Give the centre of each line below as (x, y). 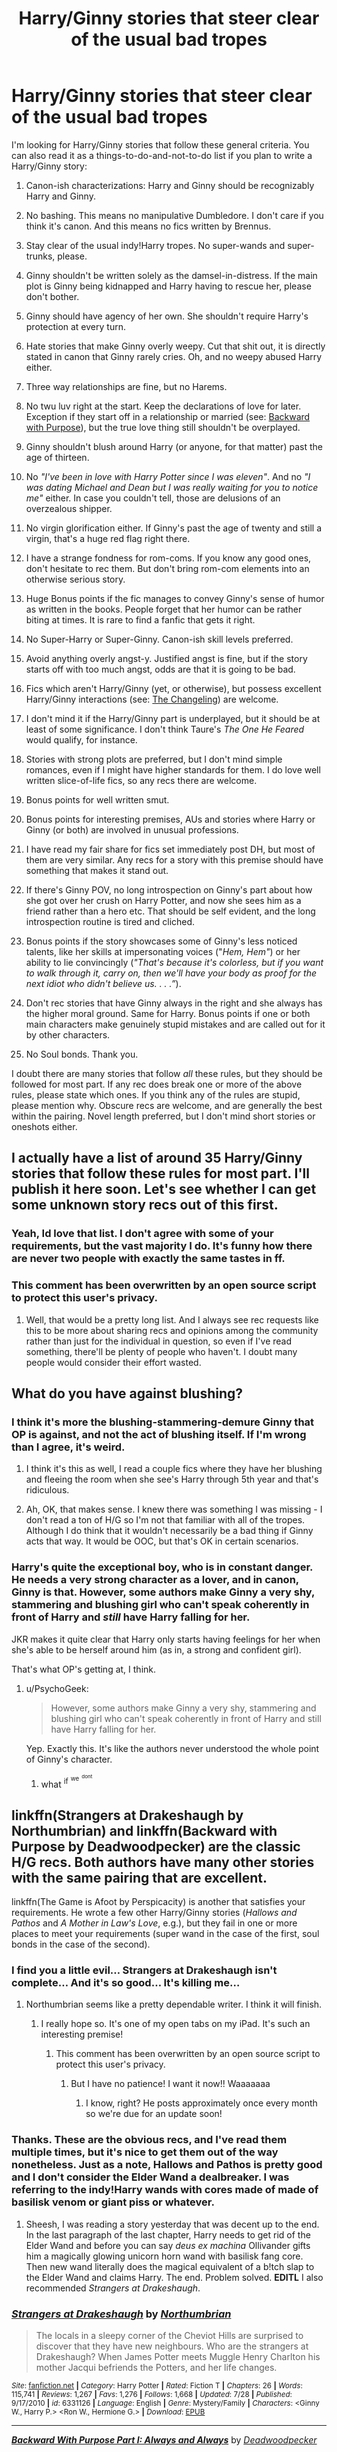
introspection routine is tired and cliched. (110, 921)
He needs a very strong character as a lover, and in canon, (155, 1580)
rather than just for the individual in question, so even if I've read (159, 1341)
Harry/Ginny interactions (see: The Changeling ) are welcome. (152, 699)
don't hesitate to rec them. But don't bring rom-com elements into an (167, 568)
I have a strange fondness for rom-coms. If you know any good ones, (168, 558)
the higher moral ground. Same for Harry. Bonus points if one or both (168, 1013)
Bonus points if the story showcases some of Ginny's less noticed (161, 941)
